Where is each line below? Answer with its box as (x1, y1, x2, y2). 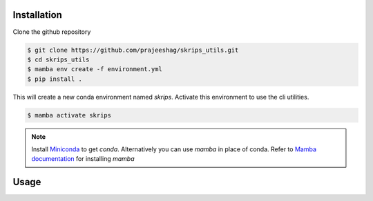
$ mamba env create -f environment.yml (27, 66, 162, 73)
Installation (12, 9, 62, 21)
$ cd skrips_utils (27, 55, 90, 64)
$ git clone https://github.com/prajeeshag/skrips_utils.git (27, 46, 239, 54)
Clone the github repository (12, 28, 91, 36)
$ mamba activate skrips (27, 111, 112, 119)
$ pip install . (27, 75, 83, 83)
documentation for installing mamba (31, 155, 135, 163)
